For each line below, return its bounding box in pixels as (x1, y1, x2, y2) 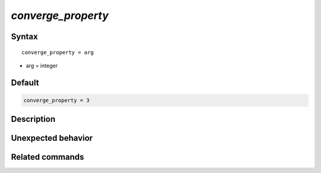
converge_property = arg (21, 49, 94, 56)
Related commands (11, 152, 84, 162)
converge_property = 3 (23, 97, 90, 103)
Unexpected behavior (11, 133, 93, 143)
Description (11, 114, 56, 124)
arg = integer (26, 62, 58, 69)
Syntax (11, 32, 38, 42)
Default (11, 77, 39, 87)
